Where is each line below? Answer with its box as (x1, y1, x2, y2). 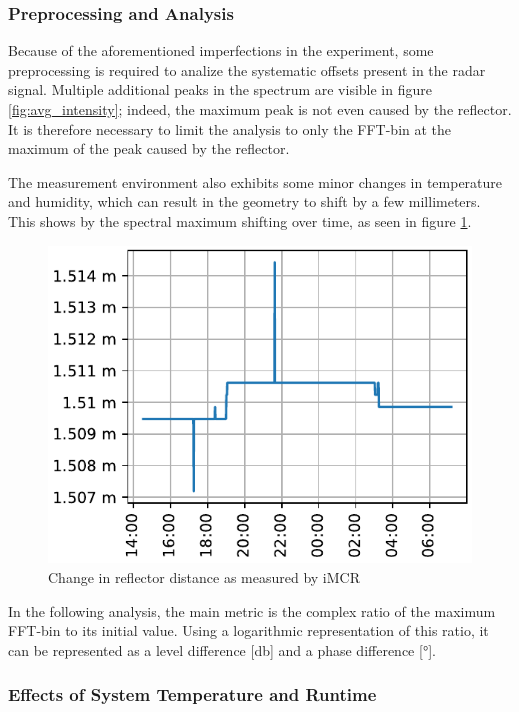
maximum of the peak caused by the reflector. (8, 138, 290, 159)
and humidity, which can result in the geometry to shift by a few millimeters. (8, 191, 481, 212)
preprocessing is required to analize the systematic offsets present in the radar (8, 59, 486, 80)
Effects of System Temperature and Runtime (8, 682, 377, 707)
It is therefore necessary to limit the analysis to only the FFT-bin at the (8, 118, 452, 139)
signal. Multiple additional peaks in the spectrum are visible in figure (8, 79, 432, 100)
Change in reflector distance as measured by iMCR (48, 566, 361, 587)
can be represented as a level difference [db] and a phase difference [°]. (8, 639, 436, 660)
